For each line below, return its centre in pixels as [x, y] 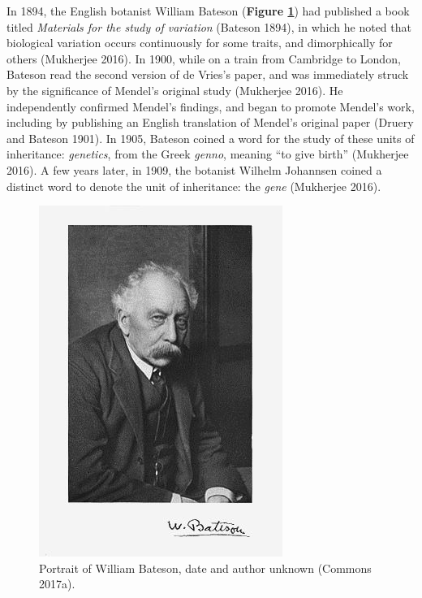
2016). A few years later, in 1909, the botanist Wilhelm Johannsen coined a [194, 169]
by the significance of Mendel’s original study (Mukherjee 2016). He [175, 90]
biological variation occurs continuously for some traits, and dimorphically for [200, 43]
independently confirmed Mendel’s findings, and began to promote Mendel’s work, [211, 106]
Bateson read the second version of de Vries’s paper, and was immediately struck [208, 74]
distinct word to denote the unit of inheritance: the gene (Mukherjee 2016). [194, 186]
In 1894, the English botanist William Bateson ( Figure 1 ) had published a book [208, 11]
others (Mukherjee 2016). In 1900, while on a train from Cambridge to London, [204, 58]
